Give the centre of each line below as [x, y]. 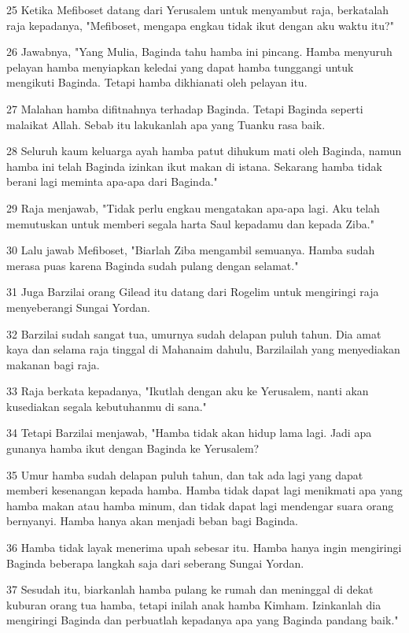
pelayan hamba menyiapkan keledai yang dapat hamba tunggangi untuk [180, 67]
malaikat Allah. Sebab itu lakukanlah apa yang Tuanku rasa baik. [166, 124]
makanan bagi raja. [53, 364]
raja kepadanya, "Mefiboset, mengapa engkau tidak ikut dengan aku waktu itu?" [200, 25]
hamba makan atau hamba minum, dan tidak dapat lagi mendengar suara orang [200, 505]
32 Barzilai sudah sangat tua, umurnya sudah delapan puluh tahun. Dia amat [194, 333]
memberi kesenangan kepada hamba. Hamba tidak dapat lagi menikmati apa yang [204, 490]
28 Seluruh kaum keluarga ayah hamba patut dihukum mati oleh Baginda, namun [204, 151]
